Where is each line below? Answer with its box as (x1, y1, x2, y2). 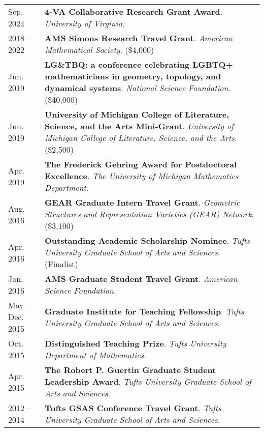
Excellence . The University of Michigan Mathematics (45, 170, 239, 182)
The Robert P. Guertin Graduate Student (45, 364, 216, 376)
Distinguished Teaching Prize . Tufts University (45, 337, 226, 349)
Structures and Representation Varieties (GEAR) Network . (45, 208, 254, 220)
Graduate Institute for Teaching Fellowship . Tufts (45, 305, 244, 317)
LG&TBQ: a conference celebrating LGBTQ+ (45, 59, 233, 70)
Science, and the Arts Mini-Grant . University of (45, 120, 234, 132)
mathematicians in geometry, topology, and (45, 70, 221, 82)
